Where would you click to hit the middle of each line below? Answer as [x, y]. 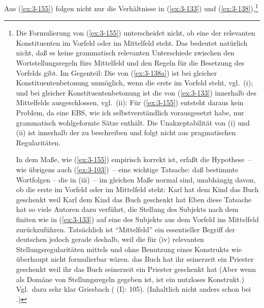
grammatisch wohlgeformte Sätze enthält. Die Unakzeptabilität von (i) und [133, 122]
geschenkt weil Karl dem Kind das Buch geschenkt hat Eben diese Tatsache [134, 199]
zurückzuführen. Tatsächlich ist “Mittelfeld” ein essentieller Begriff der [125, 229]
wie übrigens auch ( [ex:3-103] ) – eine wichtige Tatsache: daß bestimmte [127, 169]
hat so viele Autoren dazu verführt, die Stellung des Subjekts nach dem [127, 209]
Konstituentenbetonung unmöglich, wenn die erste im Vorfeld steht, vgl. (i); [135, 83]
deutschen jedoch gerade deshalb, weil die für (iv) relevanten [110, 239]
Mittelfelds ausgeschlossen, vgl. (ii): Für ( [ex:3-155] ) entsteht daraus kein [130, 102]
